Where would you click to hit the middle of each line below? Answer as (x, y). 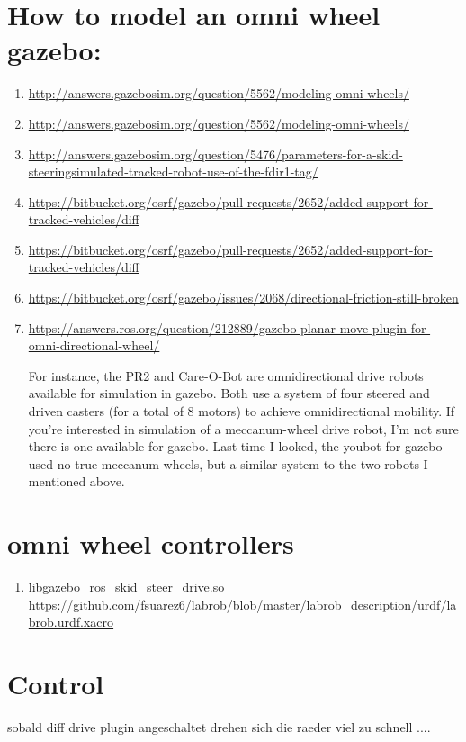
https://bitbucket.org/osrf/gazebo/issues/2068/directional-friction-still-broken (243, 298)
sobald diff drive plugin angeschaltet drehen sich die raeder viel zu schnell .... (219, 727)
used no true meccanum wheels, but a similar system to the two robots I (228, 463)
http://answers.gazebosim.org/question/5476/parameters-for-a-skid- (215, 154)
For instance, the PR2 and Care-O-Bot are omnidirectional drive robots (226, 375)
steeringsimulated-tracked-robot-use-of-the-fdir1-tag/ (173, 172)
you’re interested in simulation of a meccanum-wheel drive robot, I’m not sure (243, 428)
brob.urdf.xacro (71, 622)
